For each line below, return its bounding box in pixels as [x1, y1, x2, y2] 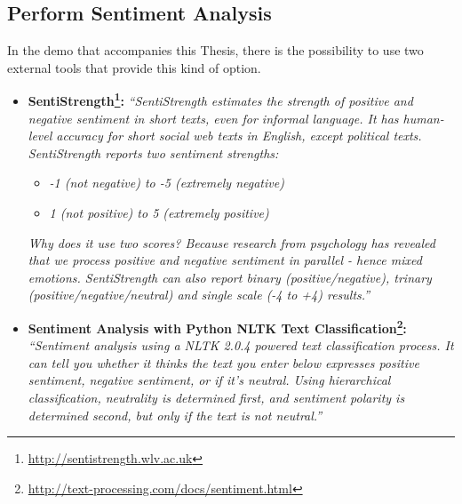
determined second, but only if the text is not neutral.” [28, 405, 323, 424]
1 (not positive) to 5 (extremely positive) [49, 204, 269, 222]
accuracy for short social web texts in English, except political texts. [56, 126, 422, 145]
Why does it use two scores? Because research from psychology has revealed [28, 233, 435, 252]
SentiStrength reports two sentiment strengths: [28, 143, 279, 162]
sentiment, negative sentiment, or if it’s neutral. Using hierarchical [28, 371, 391, 389]
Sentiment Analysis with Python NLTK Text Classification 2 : [28, 316, 407, 337]
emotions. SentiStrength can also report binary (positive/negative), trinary [28, 268, 432, 286]
